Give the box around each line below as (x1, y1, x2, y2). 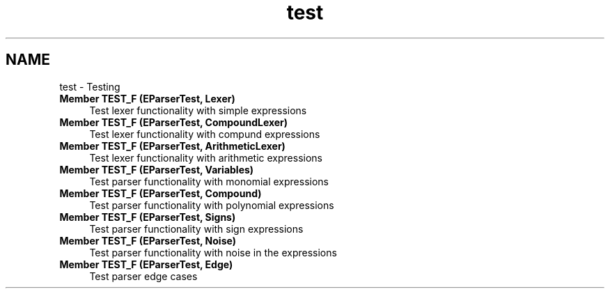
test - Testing (59, 80, 120, 93)
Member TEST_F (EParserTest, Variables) (59, 163, 254, 176)
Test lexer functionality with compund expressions (89, 127, 320, 140)
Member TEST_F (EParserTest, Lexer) (59, 92, 235, 105)
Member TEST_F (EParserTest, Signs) (59, 210, 236, 223)
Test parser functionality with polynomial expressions (89, 199, 334, 211)
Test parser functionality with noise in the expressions (89, 246, 337, 258)
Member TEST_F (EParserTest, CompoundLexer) (59, 116, 288, 128)
